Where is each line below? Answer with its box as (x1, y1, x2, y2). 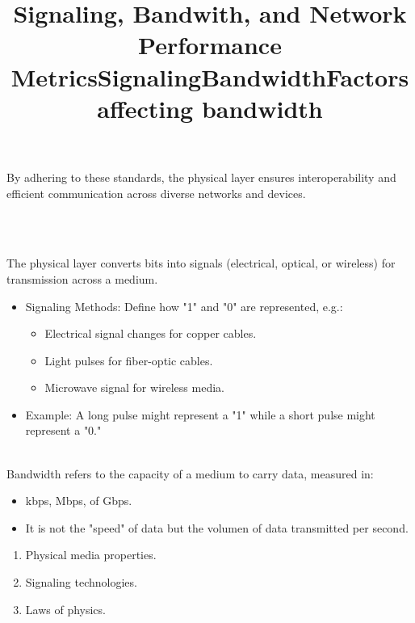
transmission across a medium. (6, 270, 158, 287)
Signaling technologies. (25, 574, 137, 591)
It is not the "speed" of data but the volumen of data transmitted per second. (25, 519, 409, 536)
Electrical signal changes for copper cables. (44, 325, 257, 342)
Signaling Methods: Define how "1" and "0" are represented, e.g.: (25, 297, 343, 314)
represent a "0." (25, 422, 102, 439)
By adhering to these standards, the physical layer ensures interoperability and (6, 168, 396, 185)
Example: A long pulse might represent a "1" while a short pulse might (25, 406, 375, 423)
